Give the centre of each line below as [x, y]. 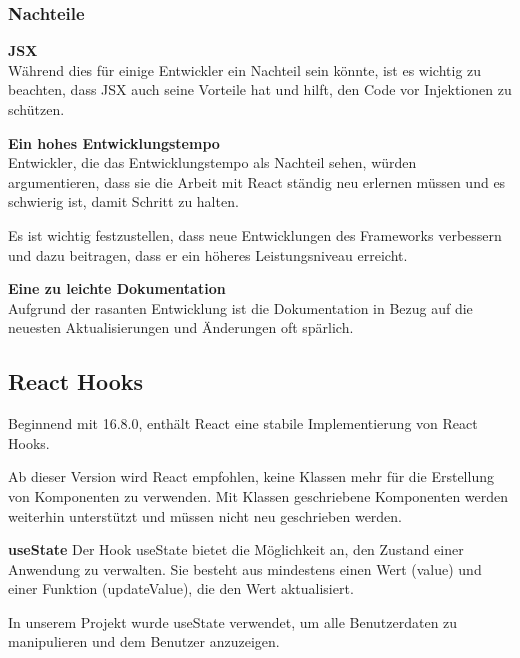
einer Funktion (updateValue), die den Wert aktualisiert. [181, 588]
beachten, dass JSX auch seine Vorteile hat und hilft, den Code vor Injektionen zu [260, 89]
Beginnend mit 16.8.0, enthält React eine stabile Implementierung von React [243, 423]
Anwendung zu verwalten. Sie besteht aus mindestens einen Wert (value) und [245, 568]
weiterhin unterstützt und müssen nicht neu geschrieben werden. [205, 515]
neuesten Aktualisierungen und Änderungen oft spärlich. [181, 327]
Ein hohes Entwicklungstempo [114, 142]
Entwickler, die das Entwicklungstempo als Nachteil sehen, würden [212, 162]
